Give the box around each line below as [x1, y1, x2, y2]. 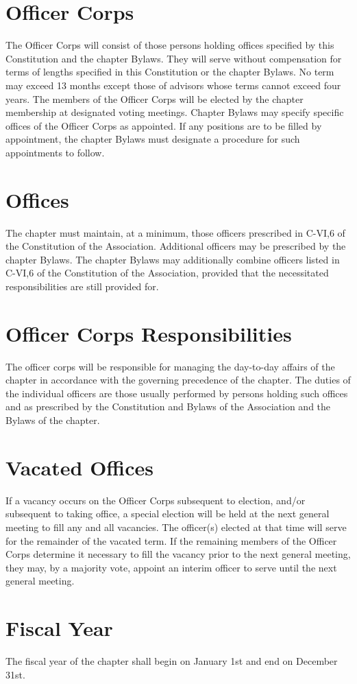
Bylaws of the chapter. [5, 413, 100, 427]
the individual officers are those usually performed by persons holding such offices [5, 386, 348, 400]
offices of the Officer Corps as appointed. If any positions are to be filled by [5, 118, 322, 132]
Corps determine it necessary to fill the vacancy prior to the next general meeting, [5, 547, 351, 561]
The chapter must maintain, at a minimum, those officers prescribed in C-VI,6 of [5, 225, 345, 239]
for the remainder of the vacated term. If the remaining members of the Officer [5, 533, 337, 547]
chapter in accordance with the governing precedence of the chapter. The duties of [5, 373, 351, 387]
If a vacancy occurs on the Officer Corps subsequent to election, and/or [5, 493, 306, 507]
